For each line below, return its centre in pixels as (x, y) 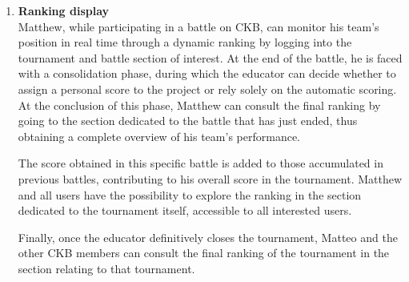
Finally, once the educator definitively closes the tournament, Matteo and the (208, 237)
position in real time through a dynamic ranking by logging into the (185, 42)
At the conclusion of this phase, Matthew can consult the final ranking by (199, 105)
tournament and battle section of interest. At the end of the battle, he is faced (210, 57)
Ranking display (64, 10)
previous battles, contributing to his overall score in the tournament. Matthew (210, 178)
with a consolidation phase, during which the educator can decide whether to (207, 73)
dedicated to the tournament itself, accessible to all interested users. (185, 210)
